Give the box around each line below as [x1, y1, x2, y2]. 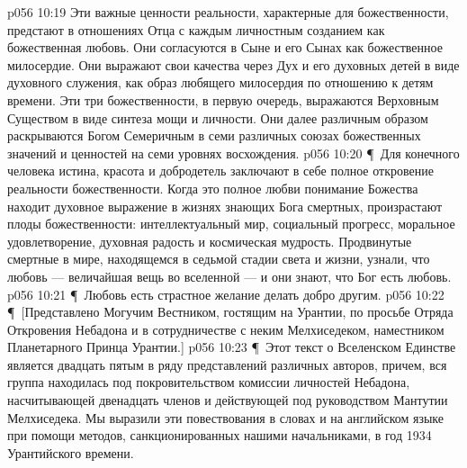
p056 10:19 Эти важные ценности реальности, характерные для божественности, [7, 3, 449, 21]
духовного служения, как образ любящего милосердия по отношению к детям [7, 73, 434, 92]
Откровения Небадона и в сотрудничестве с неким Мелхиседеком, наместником [7, 319, 445, 338]
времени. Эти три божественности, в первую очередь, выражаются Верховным [7, 90, 439, 109]
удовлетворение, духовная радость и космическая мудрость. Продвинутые [7, 231, 412, 250]
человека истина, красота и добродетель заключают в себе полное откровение [7, 161, 434, 180]
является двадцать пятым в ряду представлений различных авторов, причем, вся [7, 355, 447, 373]
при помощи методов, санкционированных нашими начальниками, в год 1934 [7, 426, 432, 445]
